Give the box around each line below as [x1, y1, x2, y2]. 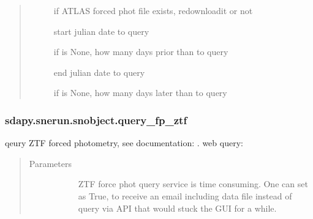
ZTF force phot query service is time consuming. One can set [78, 177, 308, 190]
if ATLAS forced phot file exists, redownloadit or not [53, 4, 253, 17]
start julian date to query [53, 24, 149, 37]
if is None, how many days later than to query [53, 86, 227, 99]
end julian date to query [53, 65, 145, 78]
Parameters [29, 157, 72, 169]
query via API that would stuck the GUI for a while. [78, 201, 277, 214]
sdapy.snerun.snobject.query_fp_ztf [5, 112, 187, 127]
